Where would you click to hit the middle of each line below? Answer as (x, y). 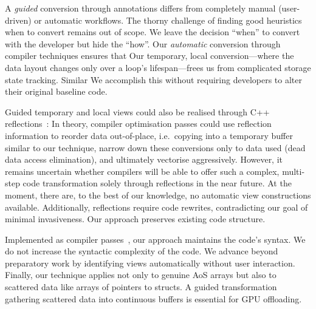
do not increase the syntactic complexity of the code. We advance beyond (142, 251)
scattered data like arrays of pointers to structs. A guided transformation (141, 287)
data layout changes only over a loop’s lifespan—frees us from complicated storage (158, 67)
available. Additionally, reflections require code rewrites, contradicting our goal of (156, 207)
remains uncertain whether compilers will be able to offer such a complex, (142, 171)
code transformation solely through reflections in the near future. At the (157, 183)
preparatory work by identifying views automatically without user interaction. (150, 263)
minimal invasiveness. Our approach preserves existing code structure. (135, 219)
